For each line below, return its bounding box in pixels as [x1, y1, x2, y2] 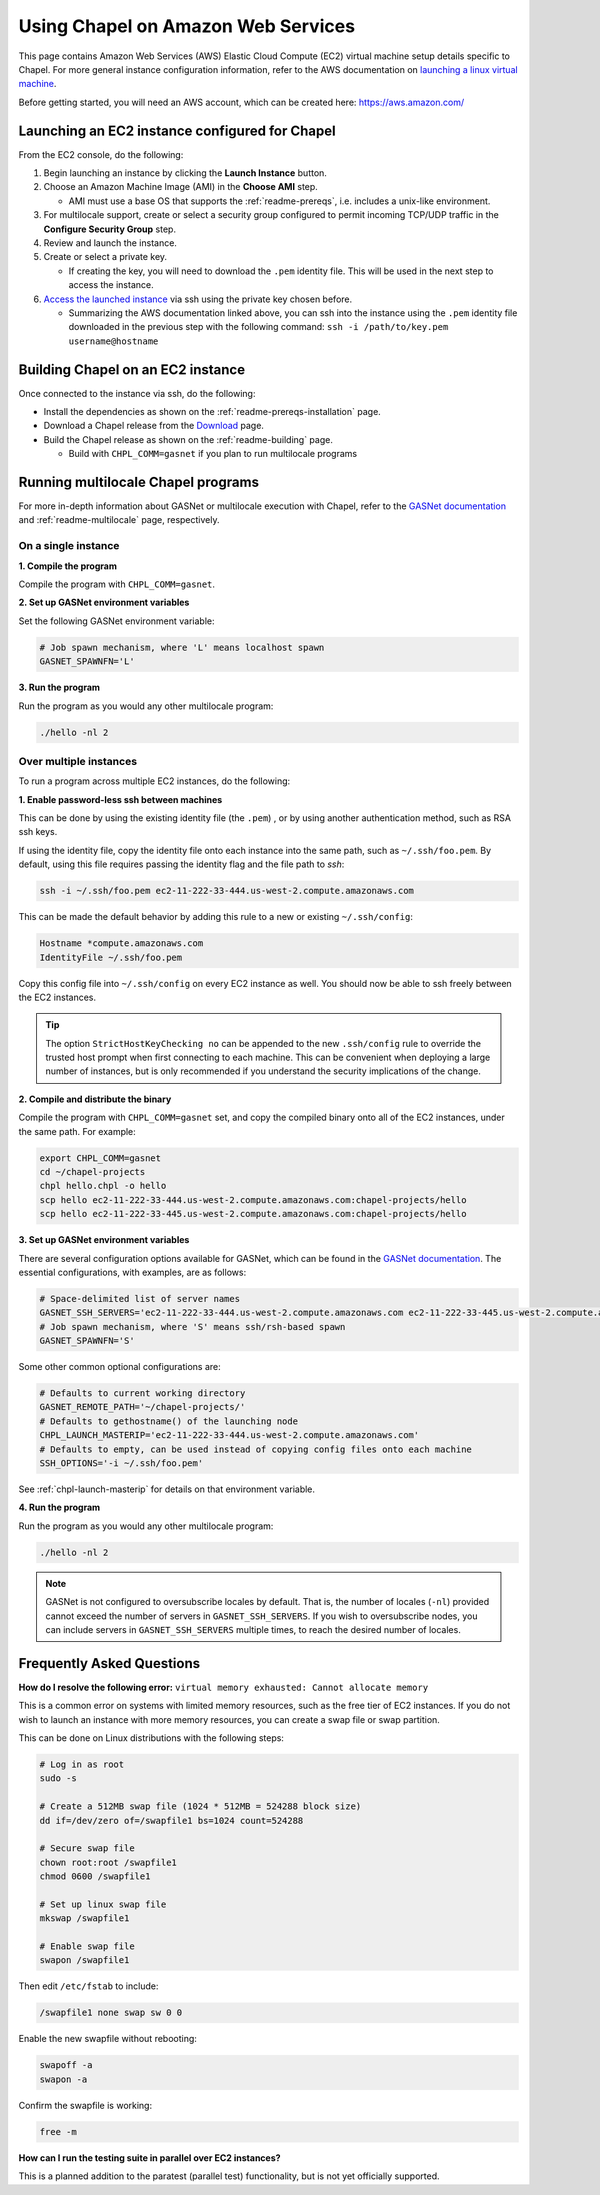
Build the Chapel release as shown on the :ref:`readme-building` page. [43, 433, 334, 445]
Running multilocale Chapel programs [18, 473, 260, 490]
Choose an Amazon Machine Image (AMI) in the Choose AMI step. [43, 181, 319, 193]
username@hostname [68, 335, 159, 347]
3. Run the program [18, 681, 100, 694]
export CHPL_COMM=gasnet [39, 1152, 162, 1164]
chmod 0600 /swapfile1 [39, 1871, 151, 1882]
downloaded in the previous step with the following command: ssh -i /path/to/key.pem [68, 321, 449, 333]
